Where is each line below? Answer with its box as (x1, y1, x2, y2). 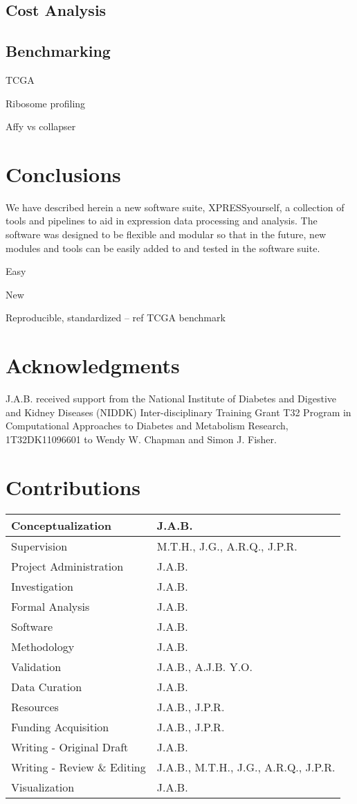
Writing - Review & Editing (11, 758, 146, 775)
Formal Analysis (11, 598, 90, 614)
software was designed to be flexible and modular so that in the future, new (6, 227, 327, 242)
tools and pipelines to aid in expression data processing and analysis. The (6, 213, 318, 228)
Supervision (11, 537, 68, 554)
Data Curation (11, 678, 82, 695)
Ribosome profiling (6, 96, 86, 110)
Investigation (11, 578, 73, 594)
